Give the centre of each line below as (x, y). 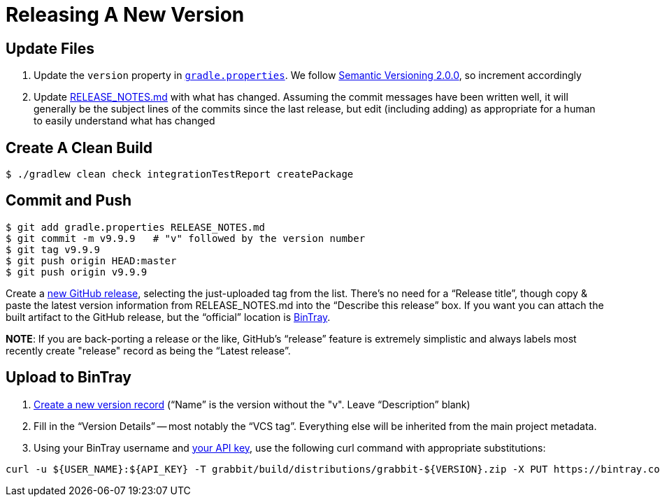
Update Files (50, 48)
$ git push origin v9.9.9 (77, 272)
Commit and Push (69, 201)
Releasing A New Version (125, 15)
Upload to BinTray (69, 378)
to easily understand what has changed (124, 121)
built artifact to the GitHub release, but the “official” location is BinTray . (168, 317)
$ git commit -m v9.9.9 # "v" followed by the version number (186, 238)
